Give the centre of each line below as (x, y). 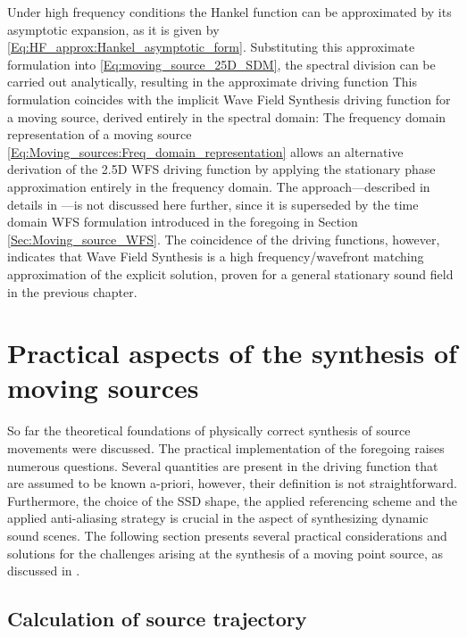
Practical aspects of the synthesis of (232, 353)
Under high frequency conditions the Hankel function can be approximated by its (229, 12)
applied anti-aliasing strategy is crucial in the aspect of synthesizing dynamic (218, 518)
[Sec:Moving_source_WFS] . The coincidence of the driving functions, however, (224, 239)
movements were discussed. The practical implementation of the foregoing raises (226, 448)
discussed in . (44, 571)
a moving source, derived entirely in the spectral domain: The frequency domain (227, 116)
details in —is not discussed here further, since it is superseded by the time (213, 204)
